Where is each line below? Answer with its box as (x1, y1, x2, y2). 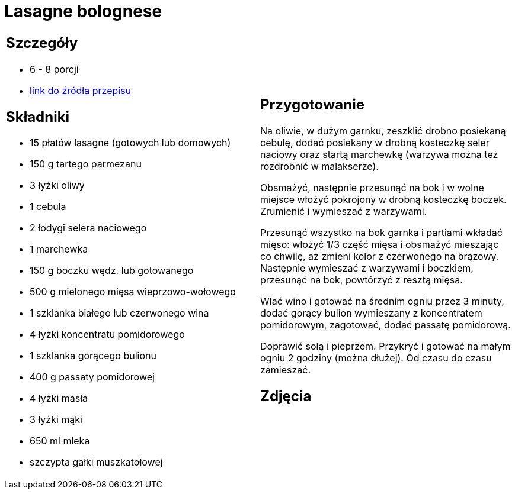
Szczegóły (6, 34, 78, 51)
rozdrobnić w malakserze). (260, 160, 379, 172)
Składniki (6, 108, 70, 125)
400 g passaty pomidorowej (30, 371, 155, 383)
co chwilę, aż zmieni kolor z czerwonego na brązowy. (260, 250, 499, 262)
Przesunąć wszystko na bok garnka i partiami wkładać (260, 226, 503, 238)
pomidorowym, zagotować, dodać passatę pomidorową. (260, 318, 511, 331)
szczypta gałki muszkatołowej (30, 456, 163, 469)
